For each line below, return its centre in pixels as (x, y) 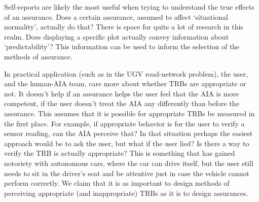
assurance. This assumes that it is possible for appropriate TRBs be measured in (129, 113)
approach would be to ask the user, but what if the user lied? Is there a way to (127, 143)
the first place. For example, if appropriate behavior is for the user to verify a (124, 123)
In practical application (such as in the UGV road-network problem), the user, (126, 73)
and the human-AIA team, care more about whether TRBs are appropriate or (125, 83)
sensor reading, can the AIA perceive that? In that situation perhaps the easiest (128, 133)
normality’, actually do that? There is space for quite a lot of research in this (124, 27)
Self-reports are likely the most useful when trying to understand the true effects (129, 7)
